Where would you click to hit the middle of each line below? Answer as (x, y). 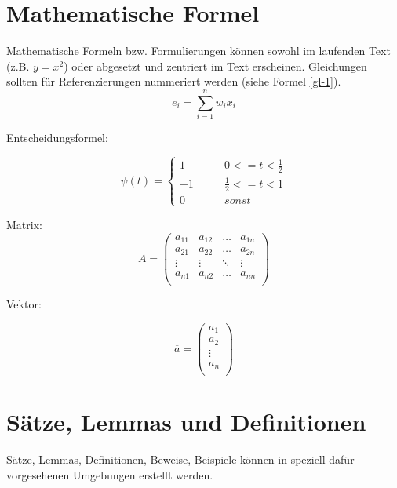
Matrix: (24, 224)
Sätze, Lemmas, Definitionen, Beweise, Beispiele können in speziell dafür (180, 459)
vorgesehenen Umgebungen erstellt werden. (110, 475)
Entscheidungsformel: (57, 138)
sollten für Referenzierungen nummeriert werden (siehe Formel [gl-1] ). (174, 81)
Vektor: (24, 304)
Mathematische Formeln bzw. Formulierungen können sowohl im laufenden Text (198, 51)
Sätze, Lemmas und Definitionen (186, 422)
